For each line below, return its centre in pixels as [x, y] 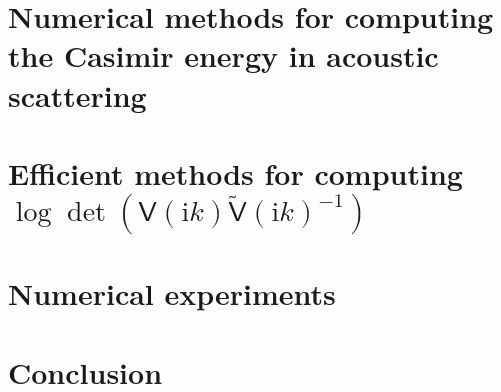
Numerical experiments [172, 293]
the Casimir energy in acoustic [223, 55]
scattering [77, 94]
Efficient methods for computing [235, 172]
